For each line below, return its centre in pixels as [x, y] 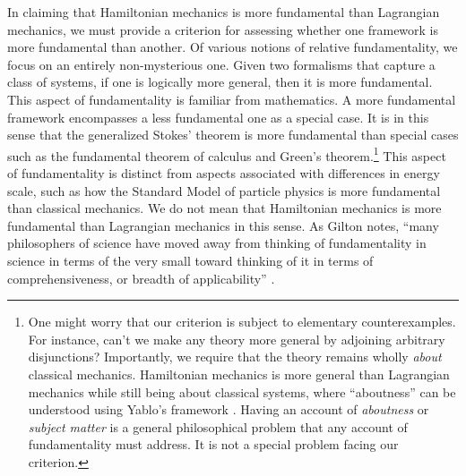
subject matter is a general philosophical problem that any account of [218, 426]
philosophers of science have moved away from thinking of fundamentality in [217, 243]
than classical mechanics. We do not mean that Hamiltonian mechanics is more [224, 208]
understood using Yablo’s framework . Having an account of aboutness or [229, 409]
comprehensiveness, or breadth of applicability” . [141, 278]
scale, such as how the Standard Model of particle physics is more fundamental [224, 190]
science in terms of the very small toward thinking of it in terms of [190, 260]
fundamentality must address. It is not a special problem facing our [213, 444]
